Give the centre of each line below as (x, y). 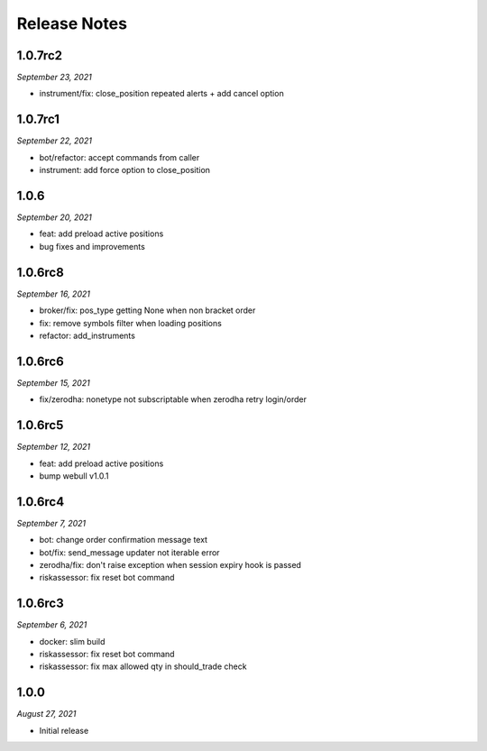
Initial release (64, 730)
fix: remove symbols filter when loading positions (131, 323)
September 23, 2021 (54, 78)
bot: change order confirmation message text (123, 540)
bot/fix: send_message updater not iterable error (129, 552)
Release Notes (72, 23)
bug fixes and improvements (92, 246)
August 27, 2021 (46, 714)
